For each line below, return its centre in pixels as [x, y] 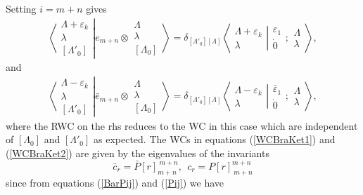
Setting [21, 8]
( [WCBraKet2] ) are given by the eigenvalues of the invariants [138, 153]
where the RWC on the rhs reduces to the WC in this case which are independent [182, 125]
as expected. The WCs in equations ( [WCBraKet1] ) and [215, 139]
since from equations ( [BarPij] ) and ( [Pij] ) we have [115, 182]
